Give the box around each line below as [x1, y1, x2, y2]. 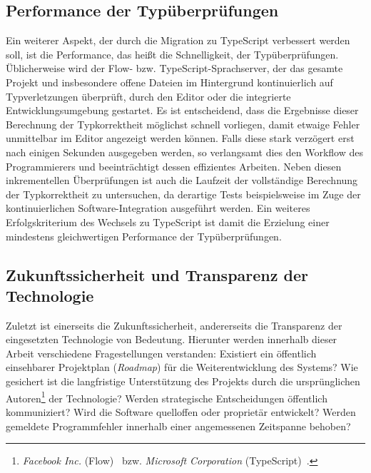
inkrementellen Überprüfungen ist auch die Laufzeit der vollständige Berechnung [6, 173, 358, 188]
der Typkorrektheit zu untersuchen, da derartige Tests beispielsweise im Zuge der [6, 186, 361, 201]
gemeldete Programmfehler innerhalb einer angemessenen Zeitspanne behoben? [6, 418, 351, 433]
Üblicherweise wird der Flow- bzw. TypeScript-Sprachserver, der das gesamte [6, 61, 343, 76]
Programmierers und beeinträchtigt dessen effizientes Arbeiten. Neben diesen [6, 158, 342, 173]
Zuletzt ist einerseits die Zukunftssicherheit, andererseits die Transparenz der [6, 317, 342, 332]
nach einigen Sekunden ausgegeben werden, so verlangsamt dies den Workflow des [6, 144, 363, 159]
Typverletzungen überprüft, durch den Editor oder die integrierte [6, 88, 291, 103]
